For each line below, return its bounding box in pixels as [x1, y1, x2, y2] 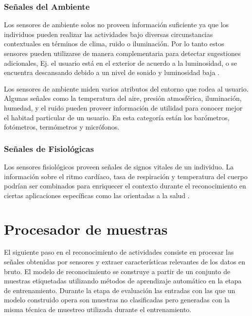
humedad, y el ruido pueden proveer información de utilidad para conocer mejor [4, 102, 243, 112]
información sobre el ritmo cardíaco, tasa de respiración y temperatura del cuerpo [4, 171, 248, 181]
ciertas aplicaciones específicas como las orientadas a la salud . [4, 190, 190, 200]
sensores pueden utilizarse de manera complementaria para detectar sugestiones [4, 48, 241, 58]
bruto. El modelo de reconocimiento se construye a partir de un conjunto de [4, 266, 231, 276]
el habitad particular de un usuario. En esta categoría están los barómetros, [4, 112, 230, 122]
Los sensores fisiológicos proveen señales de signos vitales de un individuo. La [4, 161, 234, 171]
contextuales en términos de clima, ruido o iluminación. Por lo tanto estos [4, 38, 224, 49]
